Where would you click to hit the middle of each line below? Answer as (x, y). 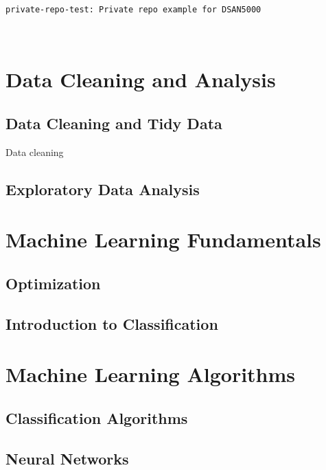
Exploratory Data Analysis (103, 189)
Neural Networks (67, 458)
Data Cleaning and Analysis (141, 79)
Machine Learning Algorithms (151, 374)
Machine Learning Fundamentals (163, 239)
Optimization (53, 283)
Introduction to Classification (112, 323)
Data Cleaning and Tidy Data (114, 123)
